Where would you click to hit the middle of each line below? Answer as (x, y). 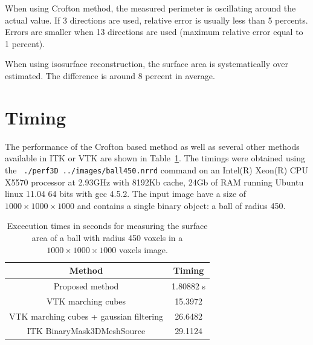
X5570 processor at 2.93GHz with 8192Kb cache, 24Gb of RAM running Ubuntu (154, 182)
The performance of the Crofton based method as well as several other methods (152, 146)
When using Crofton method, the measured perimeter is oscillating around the (150, 8)
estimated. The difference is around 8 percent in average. (110, 75)
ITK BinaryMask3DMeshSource (86, 331)
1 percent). (25, 43)
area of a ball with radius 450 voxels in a (107, 237)
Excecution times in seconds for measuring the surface (107, 226)
